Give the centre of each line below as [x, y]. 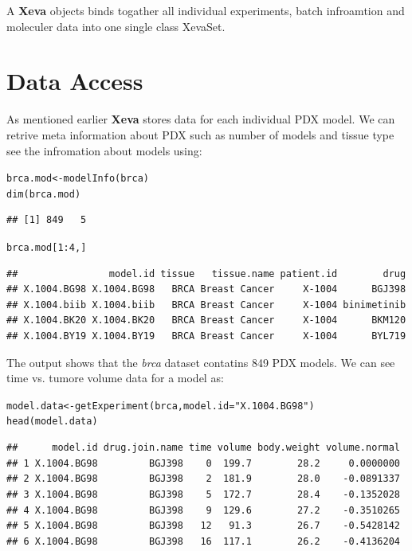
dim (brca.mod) [44, 194]
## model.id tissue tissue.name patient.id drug [206, 274]
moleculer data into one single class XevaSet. [116, 26]
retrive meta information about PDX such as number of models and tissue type [200, 134]
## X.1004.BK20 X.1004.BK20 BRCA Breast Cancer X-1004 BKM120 [206, 320]
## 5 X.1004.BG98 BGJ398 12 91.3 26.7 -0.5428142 [203, 526]
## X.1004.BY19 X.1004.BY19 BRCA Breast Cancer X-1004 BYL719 [206, 336]
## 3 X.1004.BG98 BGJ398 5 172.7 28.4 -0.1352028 [203, 494]
